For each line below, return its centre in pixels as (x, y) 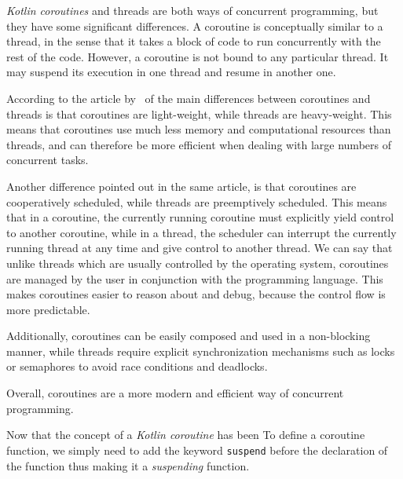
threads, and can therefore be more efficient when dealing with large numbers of (199, 144)
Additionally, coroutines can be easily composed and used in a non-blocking (189, 336)
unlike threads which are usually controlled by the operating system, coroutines (198, 263)
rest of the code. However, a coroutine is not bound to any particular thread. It (198, 56)
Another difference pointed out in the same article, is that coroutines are (181, 186)
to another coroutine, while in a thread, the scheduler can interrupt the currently (201, 232)
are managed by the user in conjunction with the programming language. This (195, 278)
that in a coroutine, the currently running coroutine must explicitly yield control (200, 217)
